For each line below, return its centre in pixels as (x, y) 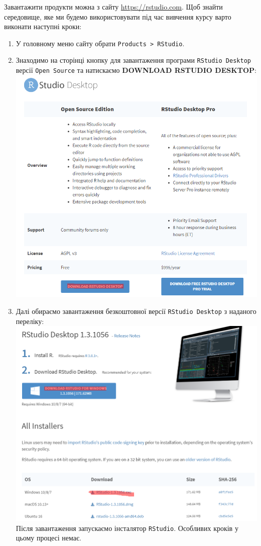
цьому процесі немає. (48, 538)
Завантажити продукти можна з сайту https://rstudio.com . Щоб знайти (113, 7)
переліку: (30, 321)
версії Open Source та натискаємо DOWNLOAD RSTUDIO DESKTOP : (136, 70)
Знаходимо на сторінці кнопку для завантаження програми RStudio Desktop (133, 60)
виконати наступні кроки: (43, 26)
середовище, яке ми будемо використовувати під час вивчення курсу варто (118, 16)
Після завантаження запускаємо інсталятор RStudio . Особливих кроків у (127, 528)
